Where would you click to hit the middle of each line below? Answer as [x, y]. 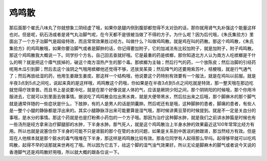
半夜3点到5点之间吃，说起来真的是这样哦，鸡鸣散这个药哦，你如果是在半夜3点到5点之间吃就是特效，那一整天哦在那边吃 [131, 83]
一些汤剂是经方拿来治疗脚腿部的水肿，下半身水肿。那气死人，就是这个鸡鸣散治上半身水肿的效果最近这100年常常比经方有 [132, 124]
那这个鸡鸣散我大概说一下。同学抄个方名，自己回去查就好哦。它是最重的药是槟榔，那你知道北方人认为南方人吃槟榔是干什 [133, 55]
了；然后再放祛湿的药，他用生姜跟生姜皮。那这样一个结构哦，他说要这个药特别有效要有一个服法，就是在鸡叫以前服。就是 [133, 76]
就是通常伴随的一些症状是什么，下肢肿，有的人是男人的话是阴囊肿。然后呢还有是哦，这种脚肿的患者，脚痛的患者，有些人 [133, 103]
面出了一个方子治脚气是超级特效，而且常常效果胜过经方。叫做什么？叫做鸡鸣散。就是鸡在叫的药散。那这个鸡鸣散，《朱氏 [132, 41]
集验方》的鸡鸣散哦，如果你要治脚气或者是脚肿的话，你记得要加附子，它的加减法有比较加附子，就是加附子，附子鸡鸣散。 [133, 48]
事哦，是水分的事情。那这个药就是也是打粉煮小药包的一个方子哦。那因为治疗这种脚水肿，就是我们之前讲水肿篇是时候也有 [133, 117]
